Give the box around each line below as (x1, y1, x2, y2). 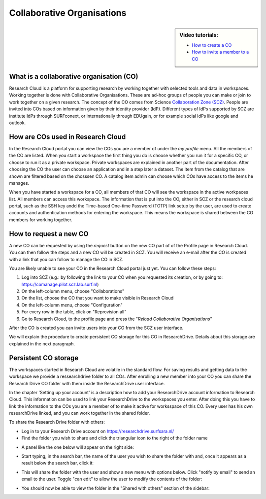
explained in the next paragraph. (9, 340, 75, 347)
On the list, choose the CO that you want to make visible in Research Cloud (21, 295, 174, 301)
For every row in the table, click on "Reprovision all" (21, 309, 127, 315)
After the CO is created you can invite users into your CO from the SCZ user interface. (9, 325, 184, 331)
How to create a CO (192, 42, 232, 48)
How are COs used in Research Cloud (9, 133, 126, 141)
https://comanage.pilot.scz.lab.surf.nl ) (21, 281, 99, 287)
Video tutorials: (179, 32, 219, 38)
